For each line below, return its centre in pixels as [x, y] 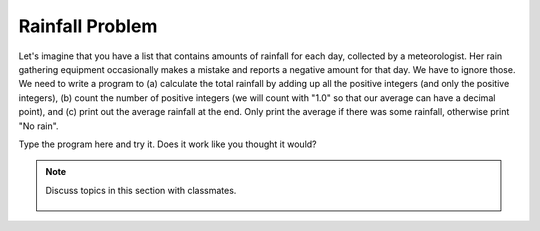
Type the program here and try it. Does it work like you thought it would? [167, 144]
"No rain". [38, 126]
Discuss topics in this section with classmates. [141, 190]
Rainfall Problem [88, 26]
